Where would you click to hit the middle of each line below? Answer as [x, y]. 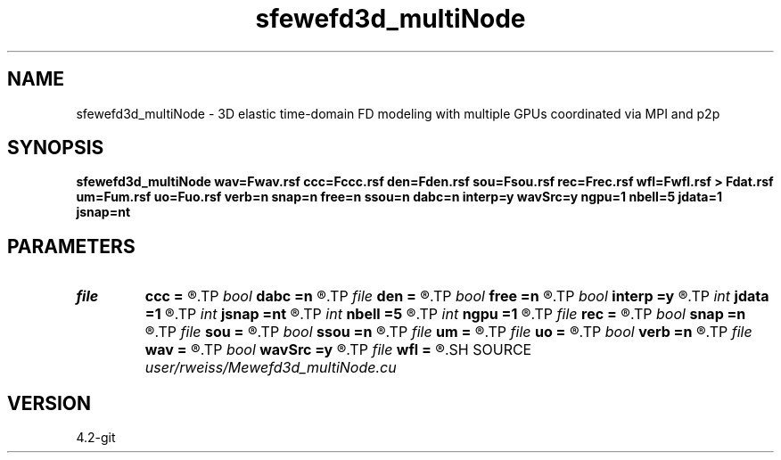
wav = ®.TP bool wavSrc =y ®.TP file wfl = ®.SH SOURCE [338, 350]
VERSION [49, 403]
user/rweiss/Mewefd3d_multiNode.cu [271, 368]
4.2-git [96, 438]
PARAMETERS [71, 246]
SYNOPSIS [56, 148]
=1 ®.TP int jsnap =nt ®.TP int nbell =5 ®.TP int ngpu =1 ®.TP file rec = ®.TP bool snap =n [445, 314]
